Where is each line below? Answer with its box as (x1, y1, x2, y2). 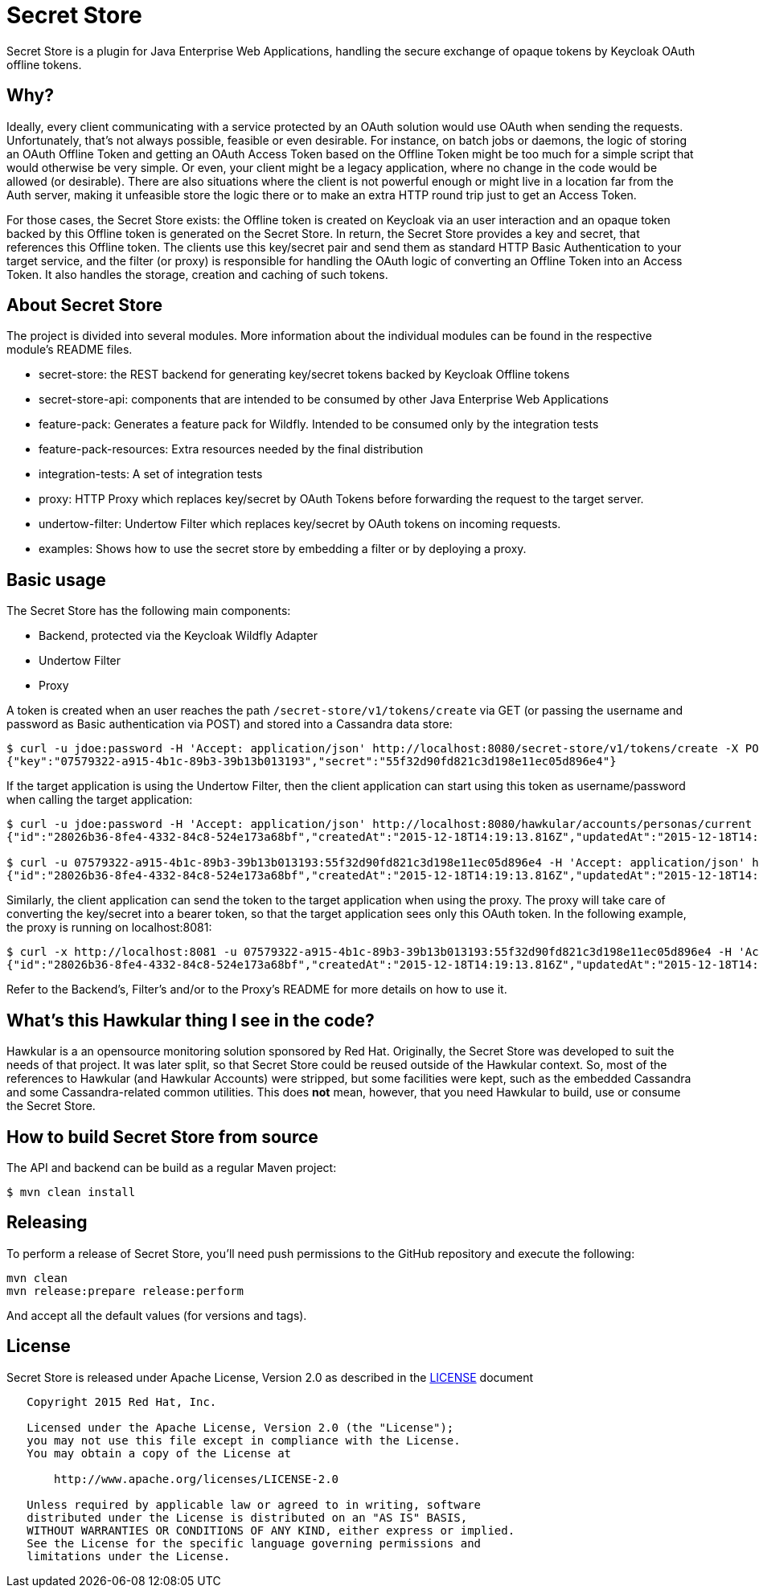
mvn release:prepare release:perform (6, 1284, 244, 1297)
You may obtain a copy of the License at (27, 1446, 292, 1460)
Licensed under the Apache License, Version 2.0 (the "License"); (27, 1420, 454, 1434)
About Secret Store (6, 295, 163, 316)
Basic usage (6, 569, 106, 590)
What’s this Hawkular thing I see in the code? (6, 1010, 375, 1031)
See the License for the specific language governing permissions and (27, 1536, 482, 1550)
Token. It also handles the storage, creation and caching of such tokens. (6, 267, 388, 281)
